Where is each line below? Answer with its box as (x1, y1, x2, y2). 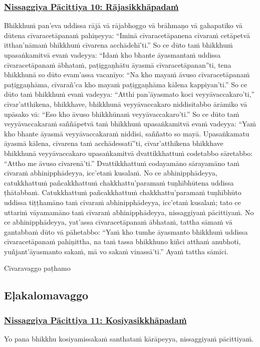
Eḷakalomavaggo (4, 287, 89, 303)
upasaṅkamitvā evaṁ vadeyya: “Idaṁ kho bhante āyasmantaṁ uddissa (4, 50, 221, 60)
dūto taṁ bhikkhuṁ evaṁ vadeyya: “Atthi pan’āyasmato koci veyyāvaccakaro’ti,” (4, 89, 255, 99)
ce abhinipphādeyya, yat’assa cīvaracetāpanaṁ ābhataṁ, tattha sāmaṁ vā (4, 217, 232, 227)
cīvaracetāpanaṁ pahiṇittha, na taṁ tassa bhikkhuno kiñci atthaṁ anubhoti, (4, 236, 241, 247)
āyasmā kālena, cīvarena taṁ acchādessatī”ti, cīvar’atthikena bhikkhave (4, 138, 223, 148)
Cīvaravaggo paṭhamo (4, 263, 71, 273)
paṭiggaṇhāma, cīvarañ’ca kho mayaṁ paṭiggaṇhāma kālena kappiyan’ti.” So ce (4, 79, 247, 89)
